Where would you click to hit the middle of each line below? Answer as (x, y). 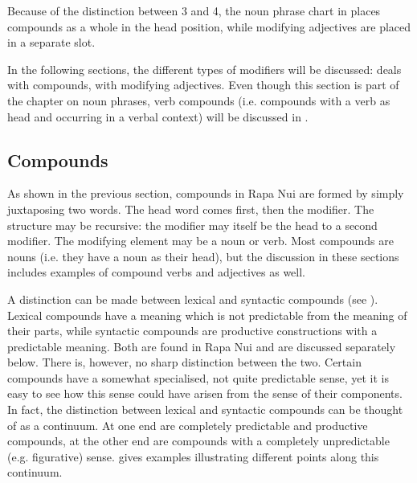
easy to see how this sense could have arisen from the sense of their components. (205, 393)
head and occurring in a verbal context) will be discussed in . (158, 116)
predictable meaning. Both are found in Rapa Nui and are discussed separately (202, 346)
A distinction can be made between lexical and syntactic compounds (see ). (193, 299)
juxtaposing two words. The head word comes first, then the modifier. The (191, 209)
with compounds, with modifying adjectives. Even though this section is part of (203, 85)
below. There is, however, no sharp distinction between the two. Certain (184, 362)
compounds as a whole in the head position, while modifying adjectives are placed (209, 26)
